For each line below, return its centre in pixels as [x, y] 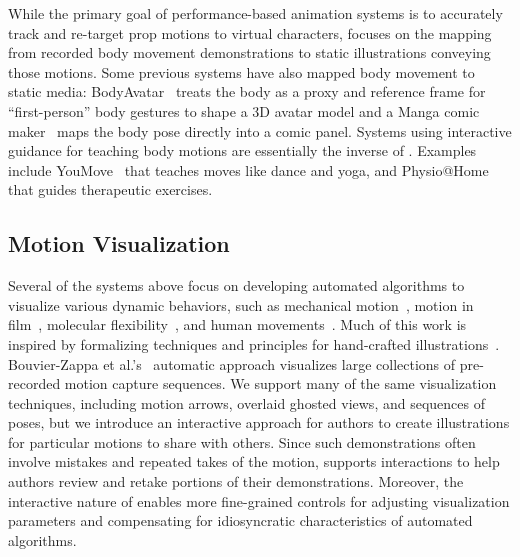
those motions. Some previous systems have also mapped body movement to [241, 71]
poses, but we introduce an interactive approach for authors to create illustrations [259, 422]
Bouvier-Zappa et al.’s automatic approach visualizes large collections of [232, 363]
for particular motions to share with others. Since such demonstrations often [242, 441]
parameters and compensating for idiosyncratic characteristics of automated [240, 520]
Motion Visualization [119, 243]
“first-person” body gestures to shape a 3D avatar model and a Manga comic [244, 110]
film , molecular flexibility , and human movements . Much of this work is [237, 324]
